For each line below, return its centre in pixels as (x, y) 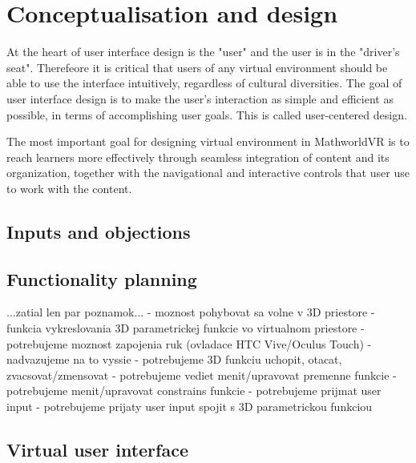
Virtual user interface (97, 449)
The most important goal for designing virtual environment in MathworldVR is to (208, 141)
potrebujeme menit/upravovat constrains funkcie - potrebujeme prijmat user (194, 391)
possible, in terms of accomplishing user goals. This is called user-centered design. (207, 114)
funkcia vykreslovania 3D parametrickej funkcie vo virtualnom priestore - (186, 328)
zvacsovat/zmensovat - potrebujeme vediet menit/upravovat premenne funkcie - (202, 374)
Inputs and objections (99, 231)
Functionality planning (102, 278)
